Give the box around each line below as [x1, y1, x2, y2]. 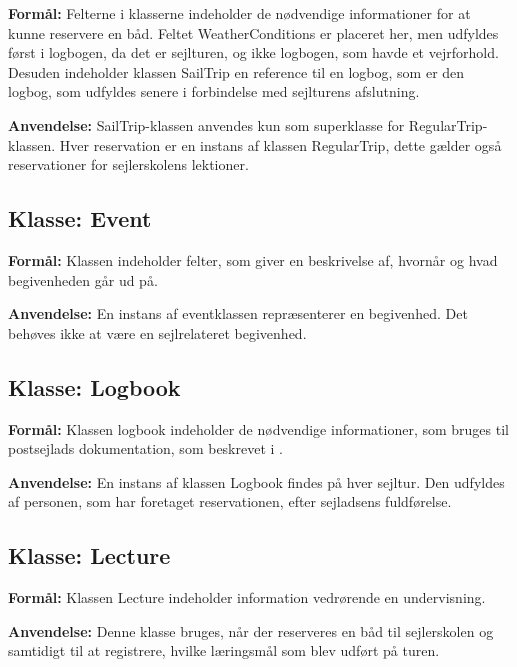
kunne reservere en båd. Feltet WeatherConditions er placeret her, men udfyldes [8, 22, 499, 43]
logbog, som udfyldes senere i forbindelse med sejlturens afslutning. [8, 81, 420, 102]
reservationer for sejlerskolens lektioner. [8, 154, 249, 175]
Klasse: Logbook [8, 371, 181, 402]
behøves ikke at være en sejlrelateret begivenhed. [8, 322, 307, 343]
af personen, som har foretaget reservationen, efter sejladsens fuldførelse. [8, 491, 452, 512]
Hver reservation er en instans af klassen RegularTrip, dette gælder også [59, 134, 502, 155]
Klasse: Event [8, 203, 152, 234]
